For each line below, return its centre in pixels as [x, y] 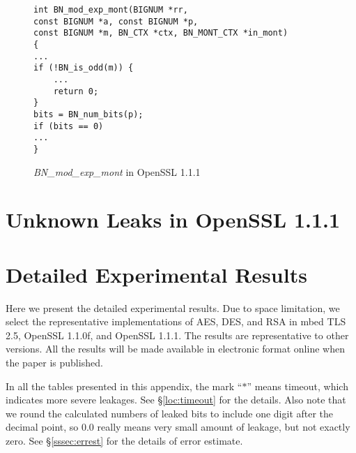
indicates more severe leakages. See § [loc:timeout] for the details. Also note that [176, 400]
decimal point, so [42, 427]
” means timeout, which [297, 386]
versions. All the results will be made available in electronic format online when [175, 349]
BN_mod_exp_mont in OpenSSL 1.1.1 [117, 171]
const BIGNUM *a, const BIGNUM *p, [116, 21]
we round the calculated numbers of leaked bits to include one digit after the [170, 413]
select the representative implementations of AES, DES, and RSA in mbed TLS [176, 321]
